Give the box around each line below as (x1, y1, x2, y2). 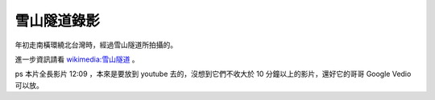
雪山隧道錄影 (14, 12, 101, 30)
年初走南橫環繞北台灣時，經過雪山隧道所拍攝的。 (14, 40, 177, 50)
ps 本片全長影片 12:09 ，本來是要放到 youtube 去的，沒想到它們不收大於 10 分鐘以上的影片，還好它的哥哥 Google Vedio (14, 69, 412, 79)
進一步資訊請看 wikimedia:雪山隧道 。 (14, 54, 140, 64)
